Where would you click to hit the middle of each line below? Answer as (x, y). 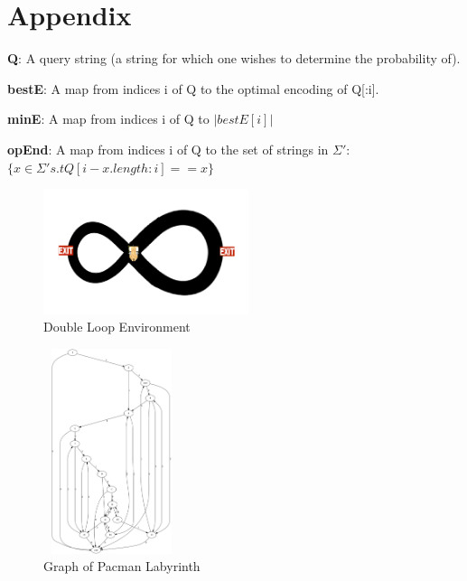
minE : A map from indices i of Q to (108, 119)
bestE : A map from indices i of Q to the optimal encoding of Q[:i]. (193, 88)
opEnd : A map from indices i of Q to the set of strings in (168, 149)
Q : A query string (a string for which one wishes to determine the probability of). (234, 58)
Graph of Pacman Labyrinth (122, 566)
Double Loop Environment (117, 327)
